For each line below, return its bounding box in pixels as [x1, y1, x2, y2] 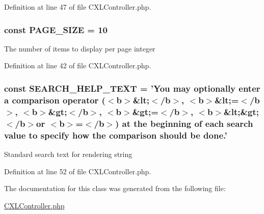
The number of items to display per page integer [4, 43, 155, 53]
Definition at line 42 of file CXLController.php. [4, 60, 151, 71]
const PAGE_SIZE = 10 [4, 23, 108, 36]
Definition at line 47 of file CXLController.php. [4, 2, 151, 12]
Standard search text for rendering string [4, 148, 133, 159]
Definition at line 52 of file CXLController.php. [4, 166, 151, 176]
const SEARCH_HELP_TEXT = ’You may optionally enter [4, 82, 260, 94]
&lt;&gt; [224, 105, 259, 118]
